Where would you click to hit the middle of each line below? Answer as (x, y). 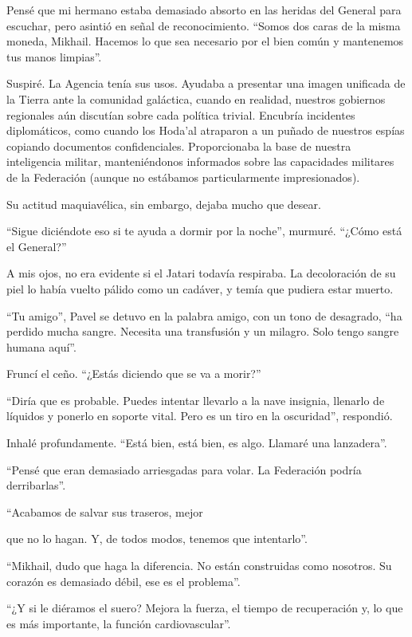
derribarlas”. (36, 485)
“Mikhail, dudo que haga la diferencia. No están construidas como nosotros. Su (199, 566)
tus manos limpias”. (54, 56)
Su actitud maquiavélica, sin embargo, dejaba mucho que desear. (164, 204)
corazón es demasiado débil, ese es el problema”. (124, 581)
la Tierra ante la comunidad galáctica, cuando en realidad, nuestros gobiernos (196, 98)
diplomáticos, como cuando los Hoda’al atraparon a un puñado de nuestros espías (206, 130)
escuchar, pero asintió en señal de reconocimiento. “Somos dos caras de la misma (204, 25)
